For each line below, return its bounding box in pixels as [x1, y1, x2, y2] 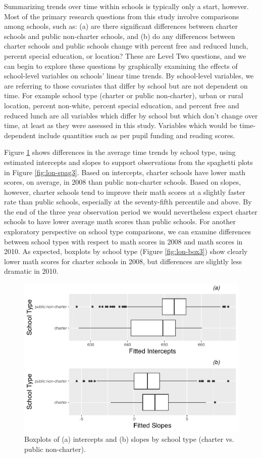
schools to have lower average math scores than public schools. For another [4, 216, 236, 227]
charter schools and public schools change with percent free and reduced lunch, [4, 40, 248, 51]
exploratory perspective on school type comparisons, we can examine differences [4, 226, 251, 237]
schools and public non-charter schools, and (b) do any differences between [4, 30, 235, 41]
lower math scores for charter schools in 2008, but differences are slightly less [4, 256, 242, 266]
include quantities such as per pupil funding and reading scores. [38, 130, 235, 140]
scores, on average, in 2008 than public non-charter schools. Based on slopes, [4, 177, 241, 187]
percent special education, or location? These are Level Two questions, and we [4, 50, 246, 61]
